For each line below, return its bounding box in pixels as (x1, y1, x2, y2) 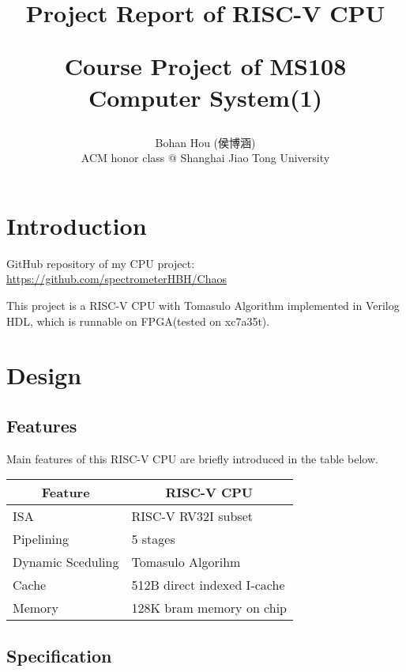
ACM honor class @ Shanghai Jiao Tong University (81, 149, 330, 166)
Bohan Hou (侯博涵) (155, 134, 256, 150)
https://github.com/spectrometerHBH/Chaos (6, 270, 227, 287)
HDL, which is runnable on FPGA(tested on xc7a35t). (6, 312, 270, 329)
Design (6, 359, 82, 391)
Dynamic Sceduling (13, 553, 119, 572)
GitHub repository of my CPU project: (6, 255, 195, 271)
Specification (6, 643, 112, 667)
